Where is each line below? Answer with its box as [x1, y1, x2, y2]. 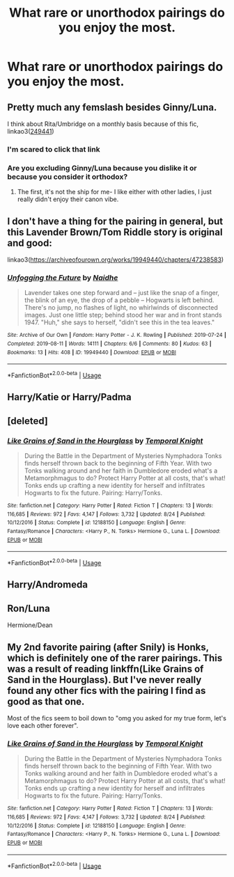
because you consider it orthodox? [7, 172, 128, 182]
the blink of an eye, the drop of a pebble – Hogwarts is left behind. [24, 296, 214, 304]
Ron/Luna [7, 602, 50, 614]
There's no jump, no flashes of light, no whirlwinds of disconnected [24, 303, 218, 312]
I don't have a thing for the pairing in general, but [7, 215, 224, 227]
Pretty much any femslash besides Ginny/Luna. [7, 101, 217, 113]
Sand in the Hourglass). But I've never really [7, 674, 202, 686]
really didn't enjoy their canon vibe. [17, 195, 119, 203]
